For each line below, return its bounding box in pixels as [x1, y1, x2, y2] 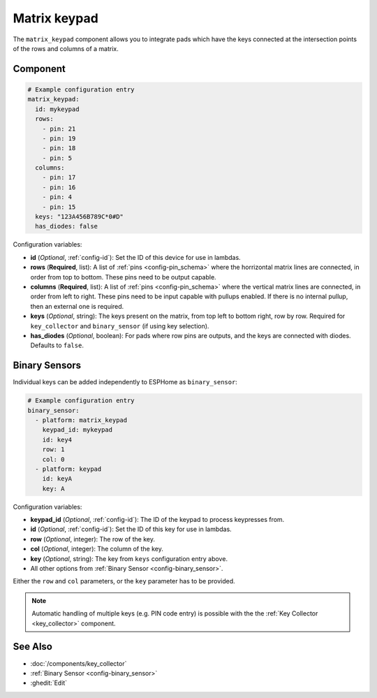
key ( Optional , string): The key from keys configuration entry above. [30, 554, 228, 562]
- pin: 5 [42, 154, 73, 162]
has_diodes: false [35, 222, 98, 231]
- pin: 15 [42, 203, 76, 211]
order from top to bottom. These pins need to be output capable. [30, 272, 216, 281]
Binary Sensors [13, 360, 82, 372]
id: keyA [42, 475, 73, 483]
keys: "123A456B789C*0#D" [35, 213, 124, 221]
